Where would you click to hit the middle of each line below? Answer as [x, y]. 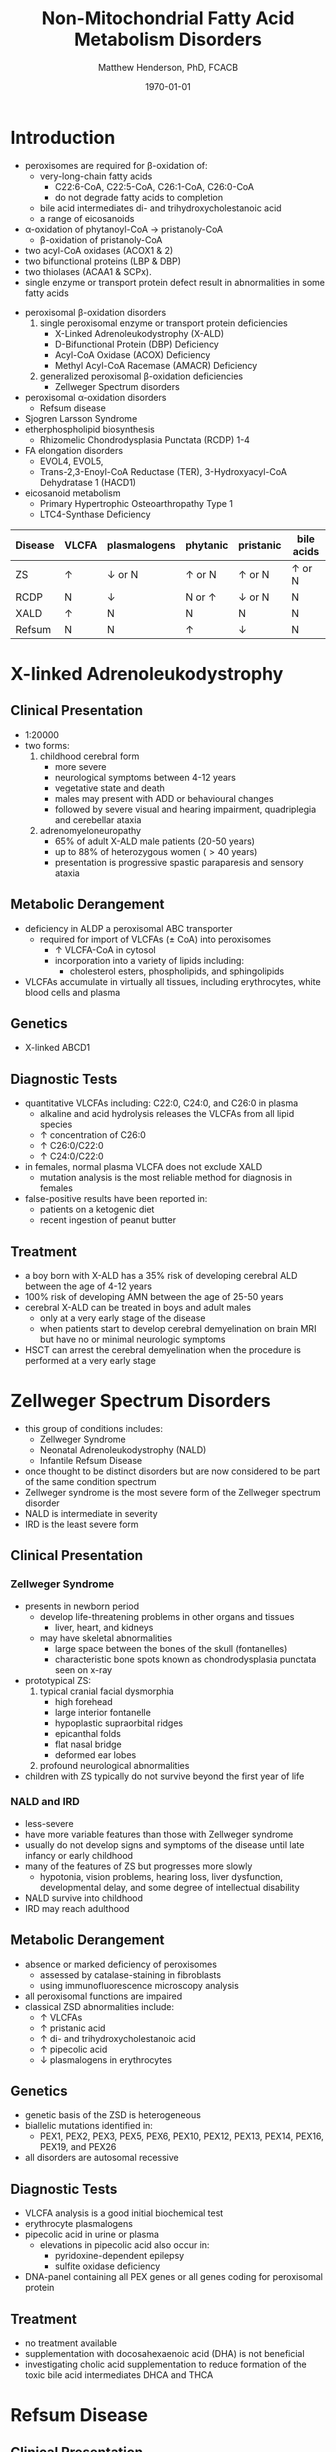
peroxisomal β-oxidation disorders [95, 312]
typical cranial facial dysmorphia [107, 1691]
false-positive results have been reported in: [116, 1199]
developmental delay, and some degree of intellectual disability [169, 1887]
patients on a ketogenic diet [97, 1209]
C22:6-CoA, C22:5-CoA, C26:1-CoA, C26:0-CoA [154, 186]
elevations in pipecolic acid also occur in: [124, 2245]
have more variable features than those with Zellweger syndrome [159, 1834]
